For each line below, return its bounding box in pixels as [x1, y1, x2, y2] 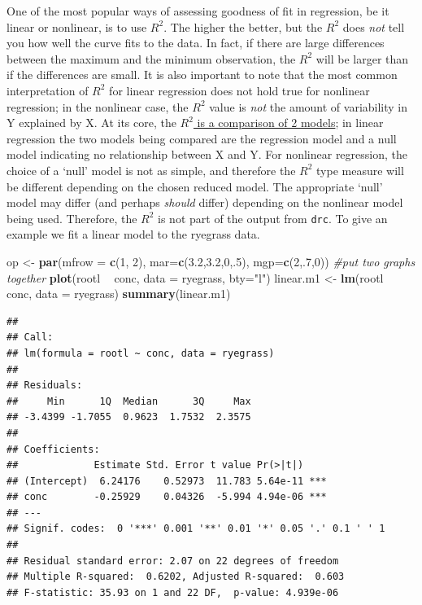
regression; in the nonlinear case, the [7, 98, 189, 115]
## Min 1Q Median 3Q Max [7, 395, 251, 407]
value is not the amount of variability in [209, 98, 408, 115]
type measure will [316, 161, 404, 178]
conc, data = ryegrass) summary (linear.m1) [7, 285, 231, 302]
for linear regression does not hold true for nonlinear [109, 81, 370, 99]
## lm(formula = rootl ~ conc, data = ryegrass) [7, 347, 275, 359]
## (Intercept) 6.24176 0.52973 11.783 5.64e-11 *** [7, 475, 327, 487]
